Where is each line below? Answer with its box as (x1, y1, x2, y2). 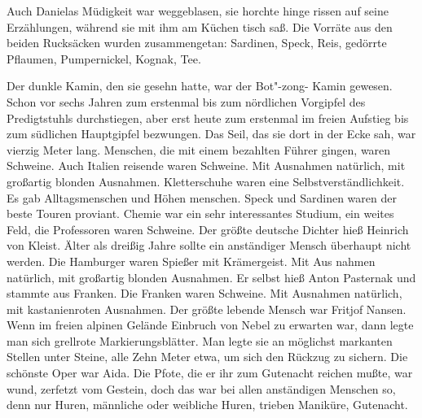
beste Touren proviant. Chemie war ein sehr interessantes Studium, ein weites (7, 205, 394, 222)
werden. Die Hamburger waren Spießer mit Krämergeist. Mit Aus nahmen (7, 252, 376, 269)
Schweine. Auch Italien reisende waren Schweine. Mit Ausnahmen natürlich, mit (7, 157, 406, 174)
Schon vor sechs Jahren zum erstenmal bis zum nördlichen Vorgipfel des (7, 93, 366, 110)
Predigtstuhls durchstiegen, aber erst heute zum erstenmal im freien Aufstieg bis (7, 109, 409, 126)
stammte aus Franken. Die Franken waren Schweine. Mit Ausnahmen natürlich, (7, 285, 402, 302)
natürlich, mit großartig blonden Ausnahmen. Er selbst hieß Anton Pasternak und (7, 268, 416, 285)
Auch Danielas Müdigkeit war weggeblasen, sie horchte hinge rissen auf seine (7, 2, 389, 19)
